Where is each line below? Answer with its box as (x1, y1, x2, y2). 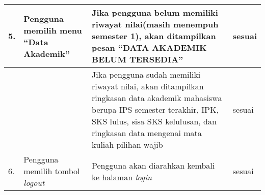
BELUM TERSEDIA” (92, 53, 183, 65)
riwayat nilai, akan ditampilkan (92, 80, 204, 92)
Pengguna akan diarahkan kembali (92, 159, 215, 171)
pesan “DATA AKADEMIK (92, 42, 207, 53)
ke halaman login (92, 171, 152, 183)
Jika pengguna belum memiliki (92, 7, 218, 18)
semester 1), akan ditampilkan (92, 30, 216, 42)
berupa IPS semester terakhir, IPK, (92, 104, 219, 115)
